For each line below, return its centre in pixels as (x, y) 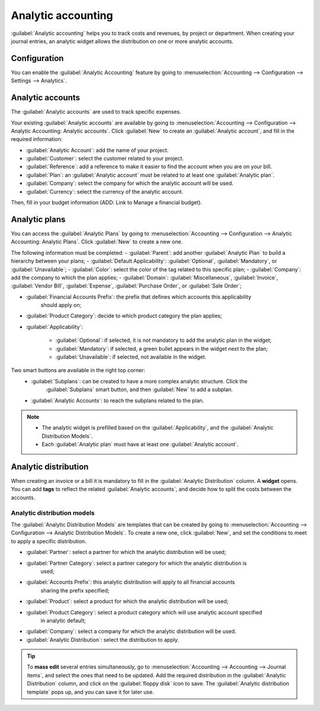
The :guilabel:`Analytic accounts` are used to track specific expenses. (96, 112)
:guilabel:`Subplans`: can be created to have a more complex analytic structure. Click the (139, 381)
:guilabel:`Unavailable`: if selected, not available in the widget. (131, 357)
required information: (37, 139)
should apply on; (61, 305)
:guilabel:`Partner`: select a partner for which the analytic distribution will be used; (126, 552)
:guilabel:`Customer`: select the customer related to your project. (105, 158)
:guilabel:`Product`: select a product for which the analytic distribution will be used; (127, 601)
